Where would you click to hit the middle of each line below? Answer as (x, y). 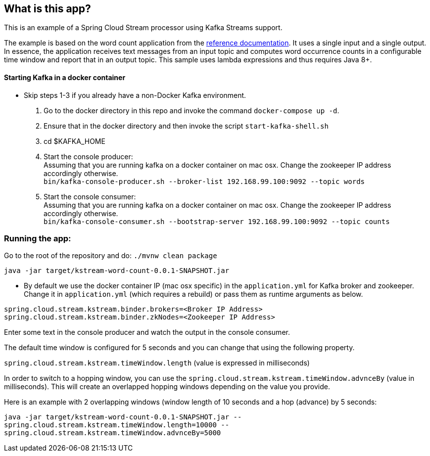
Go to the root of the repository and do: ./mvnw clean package (111, 256)
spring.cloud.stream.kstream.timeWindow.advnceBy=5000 (113, 433)
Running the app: (38, 239)
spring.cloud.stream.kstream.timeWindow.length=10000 (110, 425)
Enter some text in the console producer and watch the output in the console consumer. (147, 332)
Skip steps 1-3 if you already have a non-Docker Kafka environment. (135, 95)
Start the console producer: (88, 156)
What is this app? (48, 9)
